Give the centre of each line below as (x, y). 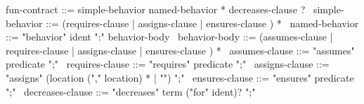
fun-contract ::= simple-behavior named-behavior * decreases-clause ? (156, 9)
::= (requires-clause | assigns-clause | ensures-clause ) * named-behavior (202, 23)
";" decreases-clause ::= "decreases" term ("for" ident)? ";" (131, 91)
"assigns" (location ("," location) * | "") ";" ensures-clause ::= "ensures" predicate (180, 77)
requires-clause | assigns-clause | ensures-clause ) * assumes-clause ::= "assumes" (180, 50)
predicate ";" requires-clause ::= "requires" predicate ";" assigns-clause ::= (168, 64)
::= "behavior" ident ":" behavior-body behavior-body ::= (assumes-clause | (169, 37)
